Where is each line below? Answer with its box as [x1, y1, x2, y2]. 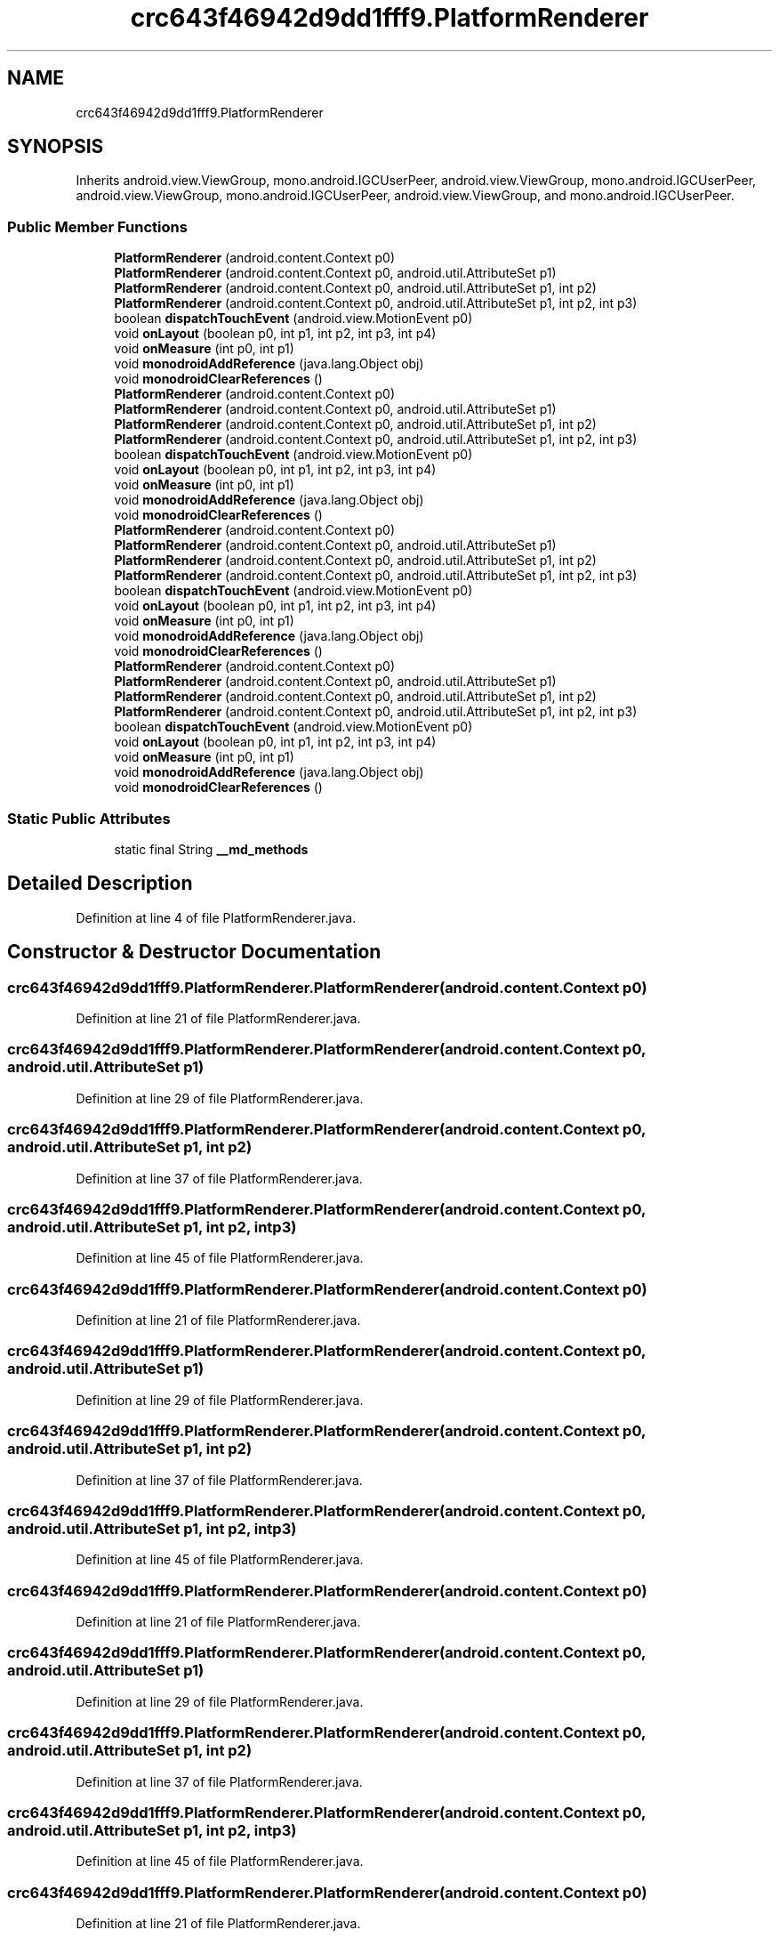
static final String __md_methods [114, 841, 309, 857]
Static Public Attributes [7, 809, 171, 828]
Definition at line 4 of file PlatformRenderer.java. [76, 909, 357, 925]
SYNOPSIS [7, 135, 104, 158]
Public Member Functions [7, 217, 188, 236]
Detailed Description [7, 872, 193, 895]
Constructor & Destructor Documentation [7, 941, 381, 964]
